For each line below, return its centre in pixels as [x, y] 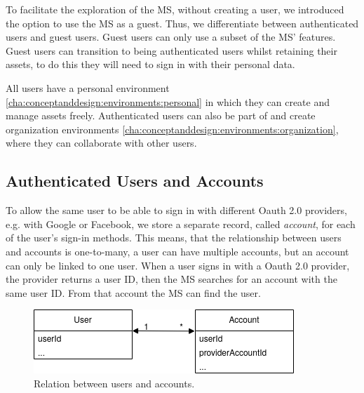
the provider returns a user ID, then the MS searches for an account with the [171, 279]
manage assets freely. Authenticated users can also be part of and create [161, 115]
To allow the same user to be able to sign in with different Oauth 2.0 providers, [176, 210]
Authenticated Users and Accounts [135, 181]
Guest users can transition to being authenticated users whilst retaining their [171, 50]
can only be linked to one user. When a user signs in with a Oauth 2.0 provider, [178, 265]
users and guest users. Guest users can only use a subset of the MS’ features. [171, 37]
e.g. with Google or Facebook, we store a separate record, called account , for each [181, 224]
